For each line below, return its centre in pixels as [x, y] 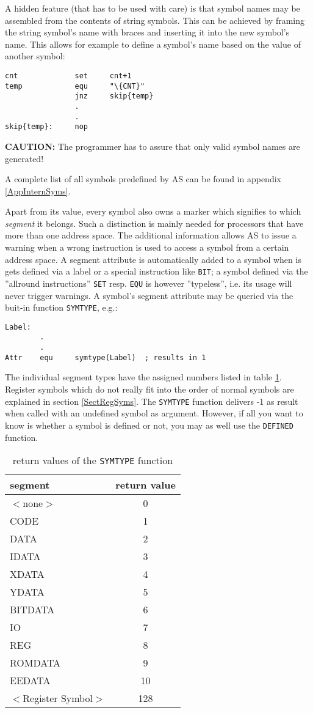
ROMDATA [35, 663]
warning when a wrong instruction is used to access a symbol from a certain [147, 247]
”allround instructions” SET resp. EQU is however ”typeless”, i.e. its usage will [149, 283]
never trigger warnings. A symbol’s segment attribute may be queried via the [149, 295]
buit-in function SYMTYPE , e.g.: [61, 307]
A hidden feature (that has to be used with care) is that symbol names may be [153, 8]
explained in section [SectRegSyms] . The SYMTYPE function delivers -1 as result [152, 401]
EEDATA [30, 681]
